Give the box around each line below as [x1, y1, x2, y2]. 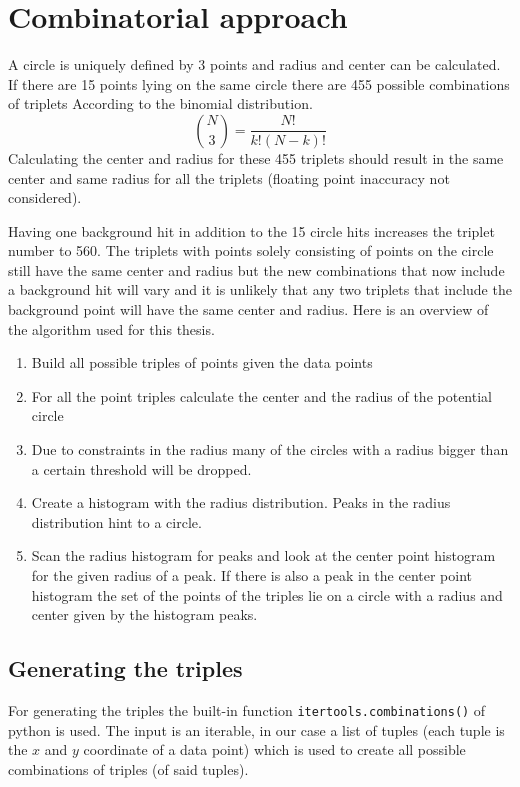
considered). [8, 187, 82, 208]
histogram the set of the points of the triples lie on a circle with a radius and [31, 584, 503, 605]
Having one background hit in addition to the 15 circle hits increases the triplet [8, 220, 495, 241]
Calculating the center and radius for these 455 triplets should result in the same [8, 147, 504, 168]
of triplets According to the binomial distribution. [8, 93, 313, 114]
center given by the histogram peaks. [31, 604, 258, 625]
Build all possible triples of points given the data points [31, 352, 373, 373]
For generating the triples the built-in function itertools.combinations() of [8, 699, 486, 720]
